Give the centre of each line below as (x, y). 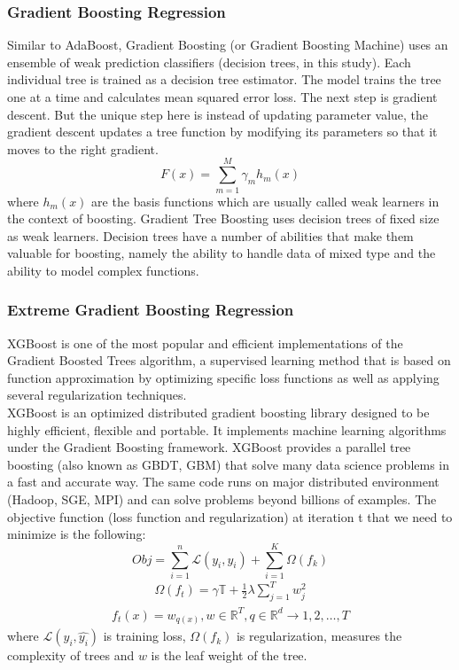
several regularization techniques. (97, 395)
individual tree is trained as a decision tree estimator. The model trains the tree (224, 79)
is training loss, (144, 636)
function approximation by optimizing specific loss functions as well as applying (223, 377)
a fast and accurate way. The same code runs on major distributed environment (223, 482)
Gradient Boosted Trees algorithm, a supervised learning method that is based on (229, 360)
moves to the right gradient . (83, 148)
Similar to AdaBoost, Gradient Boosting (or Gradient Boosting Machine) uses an (228, 45)
